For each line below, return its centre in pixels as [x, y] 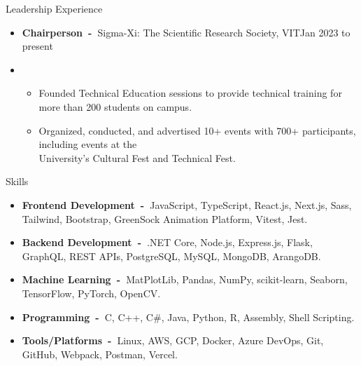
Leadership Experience [54, 8]
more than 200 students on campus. [115, 106]
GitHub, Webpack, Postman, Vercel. [100, 354]
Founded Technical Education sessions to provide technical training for [190, 93]
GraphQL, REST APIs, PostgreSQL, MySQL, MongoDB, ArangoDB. [171, 256]
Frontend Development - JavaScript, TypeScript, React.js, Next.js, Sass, [187, 204]
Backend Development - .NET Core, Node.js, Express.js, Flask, [167, 242]
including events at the [88, 144]
